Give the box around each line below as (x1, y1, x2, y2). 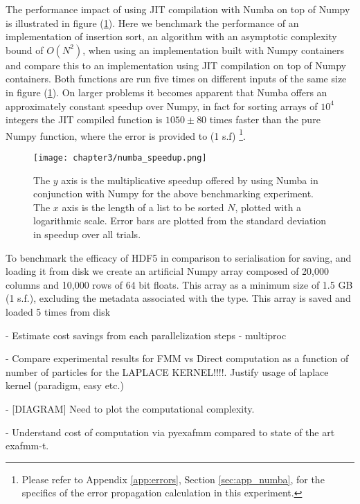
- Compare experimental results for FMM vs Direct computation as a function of (6, 351, 349, 366)
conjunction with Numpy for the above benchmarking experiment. (33, 186, 314, 201)
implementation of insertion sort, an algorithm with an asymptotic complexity (6, 29, 337, 44)
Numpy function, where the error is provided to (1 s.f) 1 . (6, 126, 246, 143)
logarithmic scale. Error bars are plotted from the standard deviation (33, 213, 327, 228)
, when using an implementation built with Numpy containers (82, 42, 345, 57)
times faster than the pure (209, 112, 321, 127)
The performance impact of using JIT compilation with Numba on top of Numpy (6, 2, 350, 16)
